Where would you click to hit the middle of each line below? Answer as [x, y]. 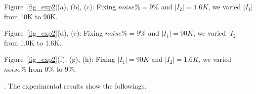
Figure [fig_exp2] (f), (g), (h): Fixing [60, 59]
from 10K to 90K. [31, 16]
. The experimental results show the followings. [75, 85]
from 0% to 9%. [52, 69]
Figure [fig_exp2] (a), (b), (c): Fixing [60, 6]
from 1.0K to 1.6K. [33, 42]
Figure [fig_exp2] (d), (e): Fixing [53, 33]
